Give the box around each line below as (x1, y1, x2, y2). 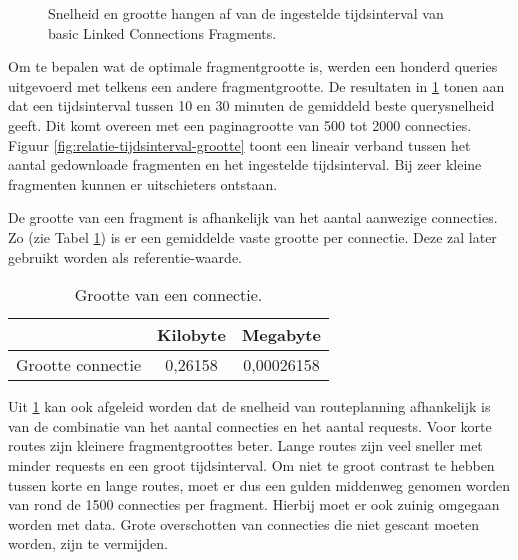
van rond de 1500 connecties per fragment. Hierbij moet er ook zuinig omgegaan (8, 494, 500, 515)
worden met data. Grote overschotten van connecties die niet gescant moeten (8, 513, 479, 534)
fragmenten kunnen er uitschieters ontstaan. (8, 173, 278, 194)
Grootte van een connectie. (74, 283, 263, 307)
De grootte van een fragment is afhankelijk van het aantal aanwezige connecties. (8, 207, 498, 228)
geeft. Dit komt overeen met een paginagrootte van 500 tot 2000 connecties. (8, 114, 472, 135)
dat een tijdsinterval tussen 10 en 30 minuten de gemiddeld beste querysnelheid (8, 95, 495, 116)
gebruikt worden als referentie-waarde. (8, 246, 242, 267)
